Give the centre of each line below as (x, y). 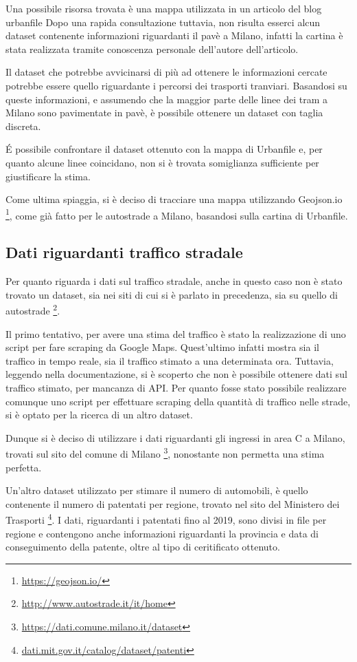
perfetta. (24, 467)
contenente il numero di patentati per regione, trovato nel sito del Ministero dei (173, 503)
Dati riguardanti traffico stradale (124, 252)
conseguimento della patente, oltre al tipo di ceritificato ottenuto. (143, 547)
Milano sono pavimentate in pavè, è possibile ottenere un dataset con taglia (164, 113)
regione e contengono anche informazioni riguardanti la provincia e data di (162, 533)
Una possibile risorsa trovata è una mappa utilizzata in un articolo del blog (164, 8)
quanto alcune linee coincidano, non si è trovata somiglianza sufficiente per (162, 162)
